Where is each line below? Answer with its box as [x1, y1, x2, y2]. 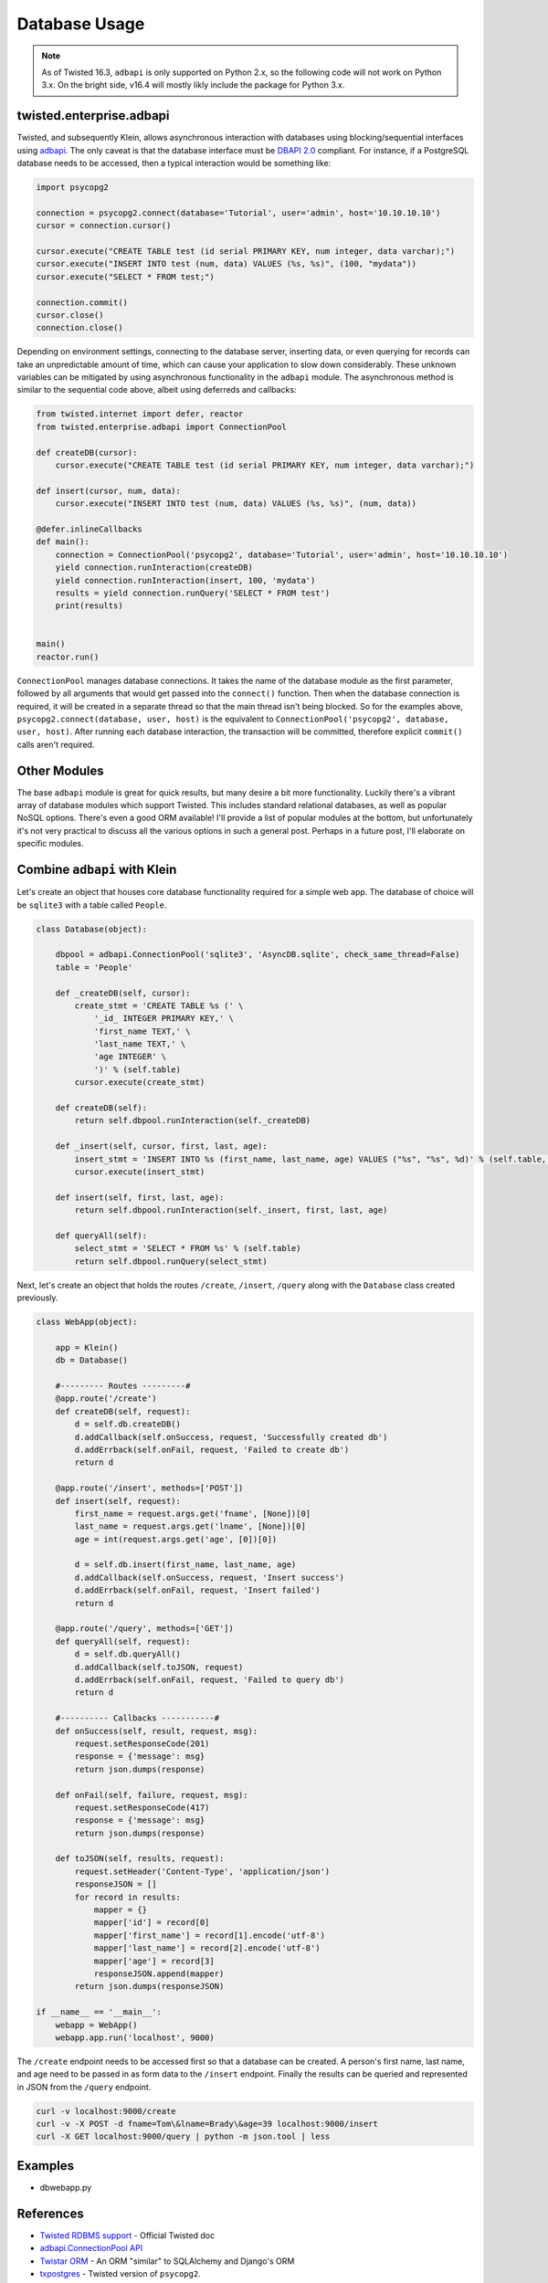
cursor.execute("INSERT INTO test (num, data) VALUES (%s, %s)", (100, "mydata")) [36, 258, 417, 269]
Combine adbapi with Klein [16, 862, 177, 878]
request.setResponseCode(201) [74, 1738, 210, 1749]
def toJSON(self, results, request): [55, 1854, 225, 1864]
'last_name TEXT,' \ [93, 1039, 186, 1049]
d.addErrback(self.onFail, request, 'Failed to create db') [74, 1444, 350, 1455]
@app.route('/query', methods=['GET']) [55, 1624, 235, 1634]
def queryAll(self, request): [55, 1636, 191, 1646]
